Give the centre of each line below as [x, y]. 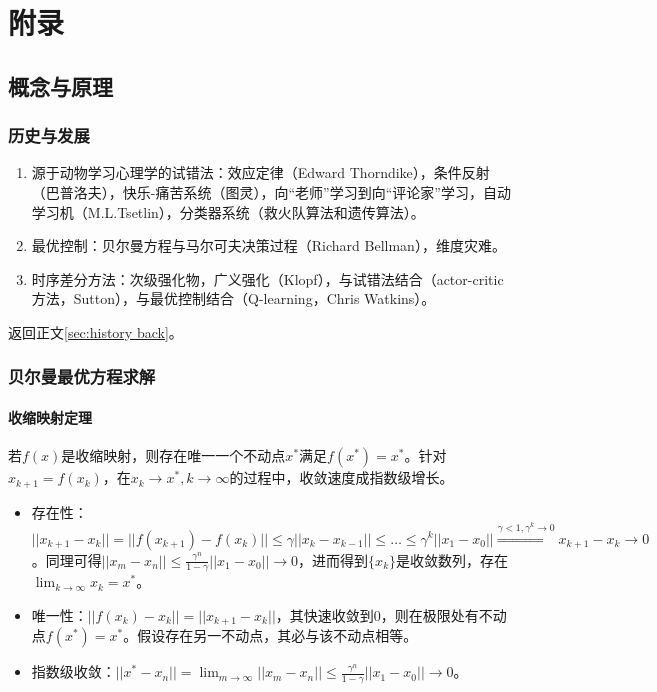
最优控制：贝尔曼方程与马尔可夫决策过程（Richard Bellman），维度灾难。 [268, 245]
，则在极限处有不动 [443, 614]
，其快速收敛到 [324, 614]
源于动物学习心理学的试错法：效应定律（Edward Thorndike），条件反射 [260, 172]
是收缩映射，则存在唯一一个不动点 [173, 455]
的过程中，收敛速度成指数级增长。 [341, 477]
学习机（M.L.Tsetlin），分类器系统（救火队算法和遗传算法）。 [228, 211]
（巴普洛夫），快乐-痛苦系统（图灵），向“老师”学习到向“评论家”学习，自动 [271, 191]
